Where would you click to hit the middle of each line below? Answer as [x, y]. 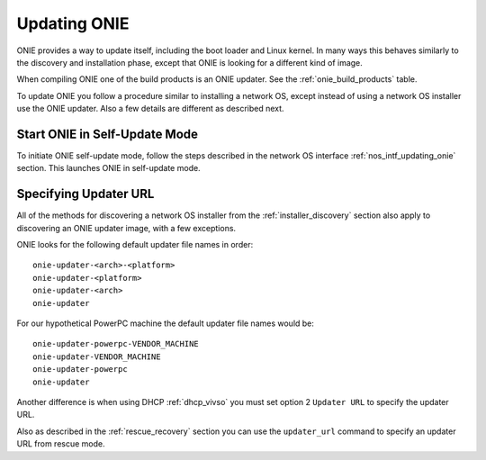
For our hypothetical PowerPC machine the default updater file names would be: [166, 323]
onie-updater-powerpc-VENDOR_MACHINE [116, 344]
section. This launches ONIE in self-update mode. [109, 168]
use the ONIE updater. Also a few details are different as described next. [150, 109]
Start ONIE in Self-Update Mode [107, 134]
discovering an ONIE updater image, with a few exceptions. [126, 228]
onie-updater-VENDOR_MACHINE [97, 356]
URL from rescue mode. [61, 444]
